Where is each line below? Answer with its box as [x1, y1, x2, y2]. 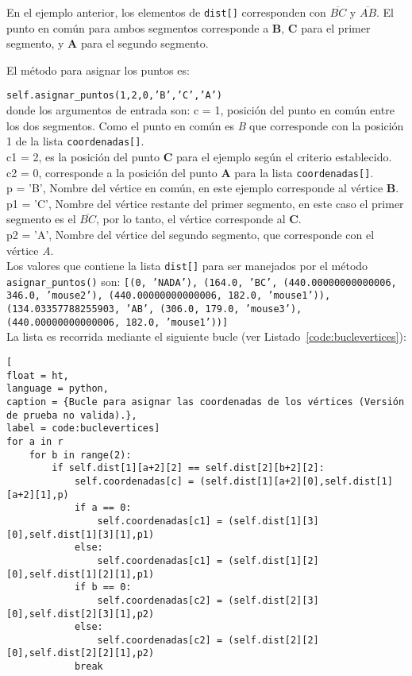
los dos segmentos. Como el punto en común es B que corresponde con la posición [6, 117, 404, 133]
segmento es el [6, 211, 76, 227]
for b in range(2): [29, 449, 132, 461]
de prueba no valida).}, [6, 409, 137, 421]
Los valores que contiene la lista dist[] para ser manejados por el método [6, 257, 368, 274]
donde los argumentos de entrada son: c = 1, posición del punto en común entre [6, 102, 395, 118]
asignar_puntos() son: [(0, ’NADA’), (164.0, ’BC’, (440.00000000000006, [6, 272, 397, 289]
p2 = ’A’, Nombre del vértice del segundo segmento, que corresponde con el [6, 226, 375, 242]
